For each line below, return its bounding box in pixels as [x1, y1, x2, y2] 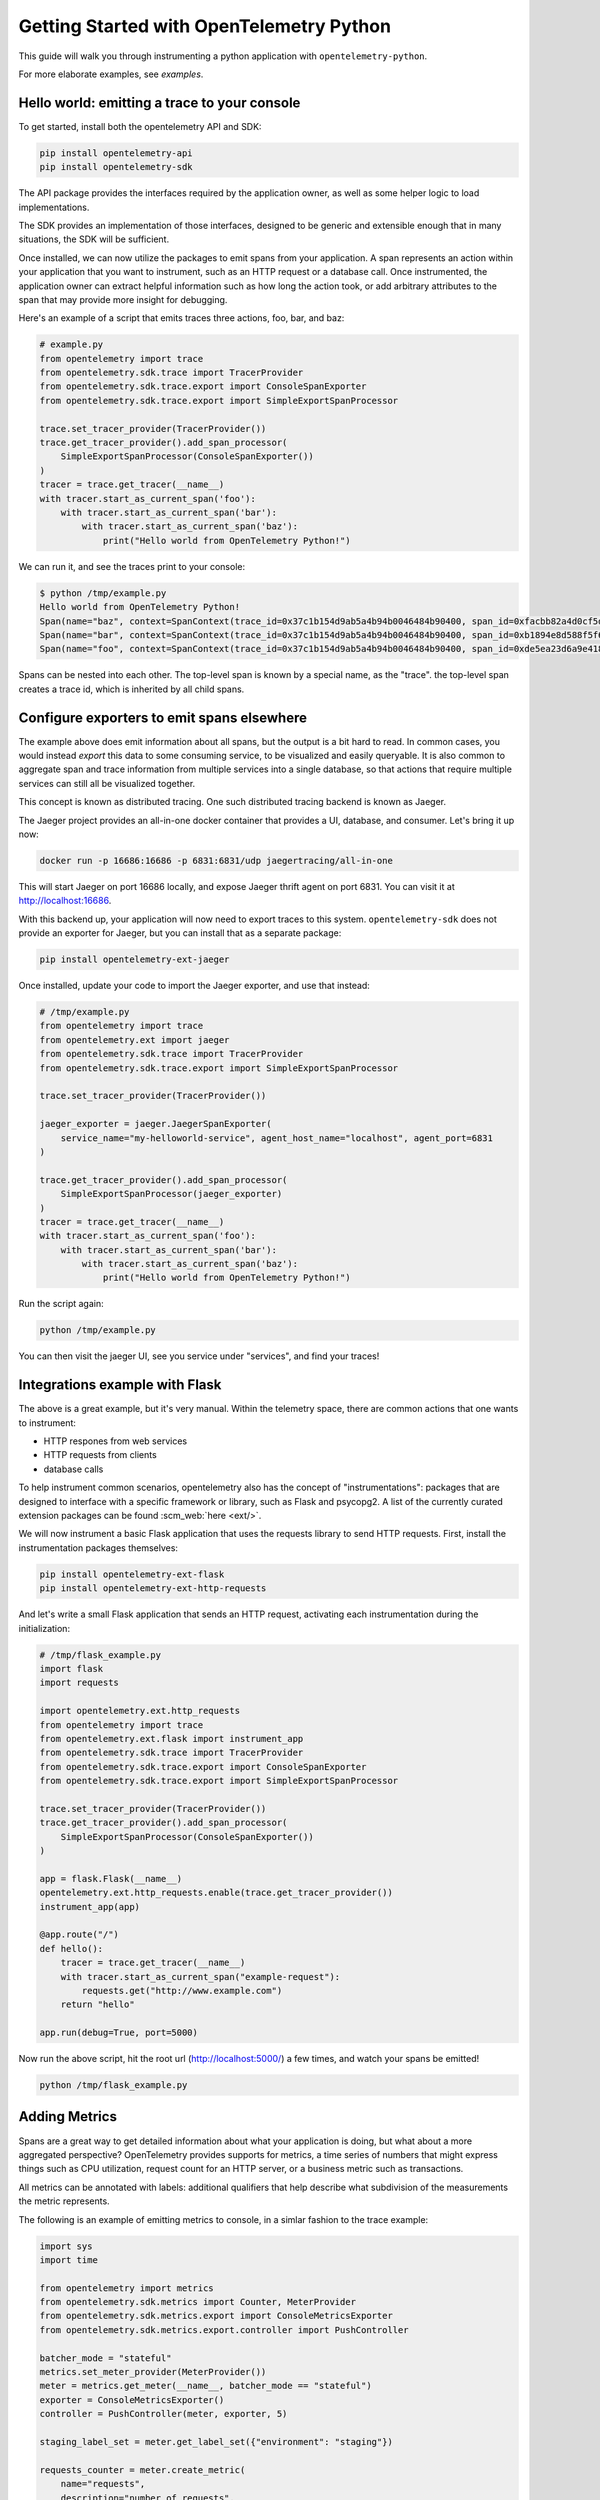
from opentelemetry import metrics [39, 2282, 214, 2294]
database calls [43, 1463, 104, 1475]
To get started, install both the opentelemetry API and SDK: [18, 120, 262, 132]
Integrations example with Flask [18, 1376, 222, 1394]
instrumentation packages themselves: [18, 1541, 179, 1554]
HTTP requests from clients [43, 1449, 157, 1461]
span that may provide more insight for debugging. [18, 293, 228, 305]
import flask [39, 1663, 104, 1674]
